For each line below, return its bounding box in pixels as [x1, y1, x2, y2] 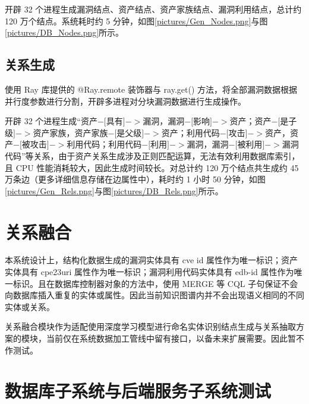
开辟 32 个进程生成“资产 [5, 115, 97, 127]
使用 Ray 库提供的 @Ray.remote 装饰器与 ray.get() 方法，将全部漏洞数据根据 [5, 83, 297, 95]
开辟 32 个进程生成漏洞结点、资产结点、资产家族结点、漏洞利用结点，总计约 [5, 3, 302, 15]
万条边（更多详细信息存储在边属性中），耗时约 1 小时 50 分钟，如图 [5, 173, 266, 185]
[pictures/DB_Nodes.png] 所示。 [5, 26, 124, 39]
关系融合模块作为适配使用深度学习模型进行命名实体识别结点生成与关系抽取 [5, 320, 296, 333]
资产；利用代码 [161, 126, 220, 138]
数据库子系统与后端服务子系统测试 [5, 378, 272, 403]
